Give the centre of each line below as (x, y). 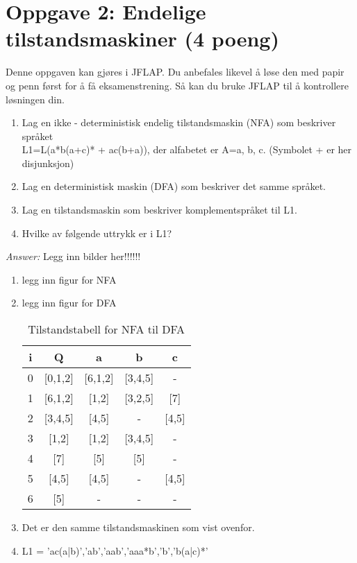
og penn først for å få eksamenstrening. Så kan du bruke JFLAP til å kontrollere (177, 85)
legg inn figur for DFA (69, 303)
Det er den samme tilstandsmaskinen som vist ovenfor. (138, 527)
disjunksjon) (48, 163)
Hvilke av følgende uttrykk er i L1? (97, 233)
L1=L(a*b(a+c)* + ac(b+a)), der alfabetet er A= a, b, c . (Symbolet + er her (187, 149)
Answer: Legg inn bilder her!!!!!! (73, 256)
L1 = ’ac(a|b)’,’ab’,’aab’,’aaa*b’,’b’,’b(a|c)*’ (115, 550)
